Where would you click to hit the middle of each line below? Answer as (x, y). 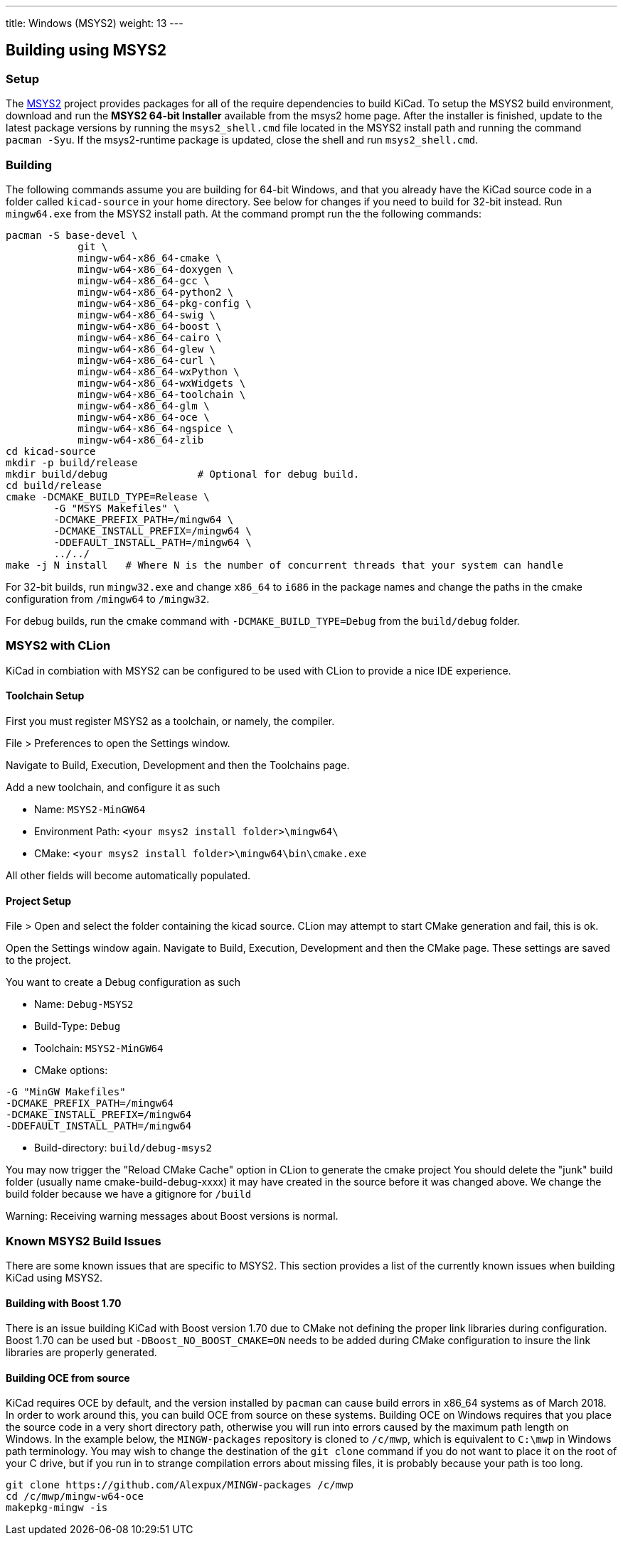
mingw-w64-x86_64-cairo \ (150, 337)
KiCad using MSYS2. (54, 1277)
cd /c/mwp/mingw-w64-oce (75, 1497)
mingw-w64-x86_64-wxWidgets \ (162, 383)
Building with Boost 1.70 (64, 1303)
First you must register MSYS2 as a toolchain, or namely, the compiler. (170, 721)
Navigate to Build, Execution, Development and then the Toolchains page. (178, 765)
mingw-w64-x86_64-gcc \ (144, 280)
